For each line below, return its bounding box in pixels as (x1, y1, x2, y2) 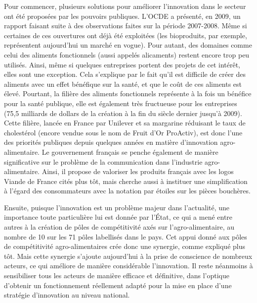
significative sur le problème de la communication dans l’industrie (4, 156, 203, 167)
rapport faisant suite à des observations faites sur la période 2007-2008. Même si (4, 20, 247, 31)
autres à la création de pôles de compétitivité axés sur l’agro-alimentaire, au (4, 222, 234, 232)
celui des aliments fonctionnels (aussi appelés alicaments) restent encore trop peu (4, 49, 250, 60)
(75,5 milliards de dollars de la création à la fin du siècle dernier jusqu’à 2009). (4, 108, 242, 118)
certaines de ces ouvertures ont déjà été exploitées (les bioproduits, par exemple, (4, 30, 247, 40)
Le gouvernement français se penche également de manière (42, 146, 218, 157)
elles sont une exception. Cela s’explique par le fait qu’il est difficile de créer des (4, 69, 246, 79)
